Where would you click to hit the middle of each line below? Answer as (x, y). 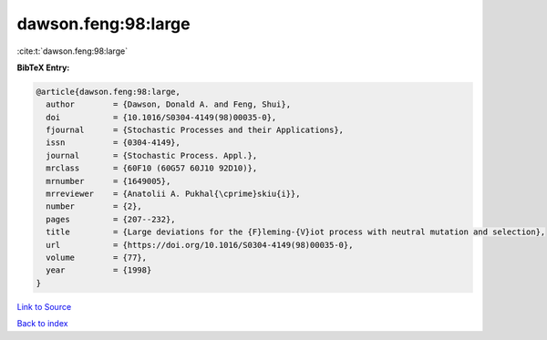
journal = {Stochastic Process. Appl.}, (152, 155)
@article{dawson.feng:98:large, (108, 92)
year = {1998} (99, 270)
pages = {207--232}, (111, 219)
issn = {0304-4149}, (114, 143)
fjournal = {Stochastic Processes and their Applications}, (195, 130)
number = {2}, (94, 206)
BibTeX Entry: (43, 67)
